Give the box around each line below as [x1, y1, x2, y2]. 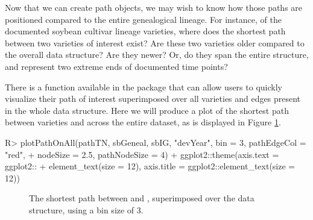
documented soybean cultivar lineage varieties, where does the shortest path [5, 25, 286, 37]
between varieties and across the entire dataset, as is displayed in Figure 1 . [5, 116, 281, 128]
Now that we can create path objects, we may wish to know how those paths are [5, 1, 303, 13]
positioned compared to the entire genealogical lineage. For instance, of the [5, 13, 282, 25]
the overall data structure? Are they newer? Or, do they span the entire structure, [5, 48, 309, 61]
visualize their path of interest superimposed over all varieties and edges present [5, 92, 300, 105]
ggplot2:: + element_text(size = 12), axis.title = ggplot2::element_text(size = [5, 160, 296, 172]
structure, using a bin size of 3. [29, 203, 144, 216]
